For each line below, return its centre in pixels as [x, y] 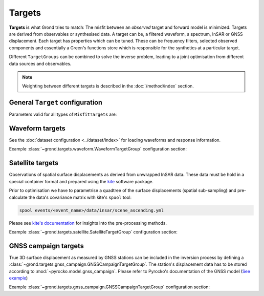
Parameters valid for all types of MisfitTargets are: [63, 114]
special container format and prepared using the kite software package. [81, 181]
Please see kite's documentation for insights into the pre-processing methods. [88, 223]
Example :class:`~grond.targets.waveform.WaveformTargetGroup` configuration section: [98, 149]
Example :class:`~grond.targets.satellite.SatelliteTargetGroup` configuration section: [93, 232]
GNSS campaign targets [46, 246]
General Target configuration [56, 103]
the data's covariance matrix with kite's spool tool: [80, 197]
